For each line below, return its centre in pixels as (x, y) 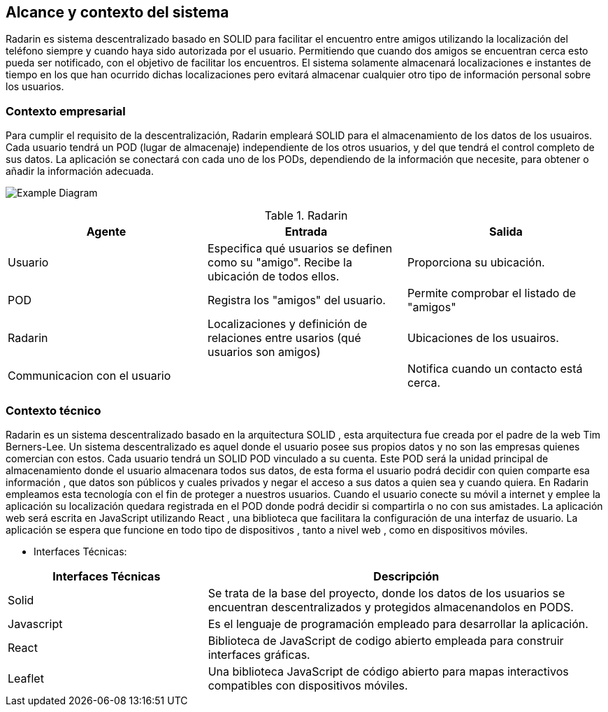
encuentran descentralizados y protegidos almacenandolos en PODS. (391, 607)
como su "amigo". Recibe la (280, 263)
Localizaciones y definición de (287, 324)
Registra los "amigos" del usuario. (296, 300)
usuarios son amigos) (264, 352)
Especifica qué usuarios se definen (300, 249)
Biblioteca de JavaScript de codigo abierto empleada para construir (386, 640)
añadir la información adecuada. (80, 171)
